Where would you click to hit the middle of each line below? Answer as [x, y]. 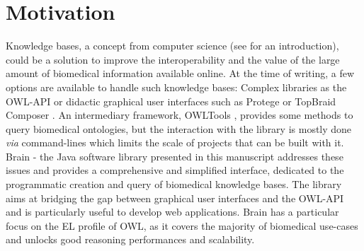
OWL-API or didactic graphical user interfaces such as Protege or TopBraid [171, 101]
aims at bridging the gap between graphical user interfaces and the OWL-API [175, 198]
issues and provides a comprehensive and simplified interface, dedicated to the [175, 170]
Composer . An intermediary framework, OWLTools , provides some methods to [180, 115]
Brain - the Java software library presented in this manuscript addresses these [175, 156]
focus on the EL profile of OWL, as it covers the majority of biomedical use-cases [182, 225]
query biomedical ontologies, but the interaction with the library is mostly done [179, 128]
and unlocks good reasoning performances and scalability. [130, 239]
